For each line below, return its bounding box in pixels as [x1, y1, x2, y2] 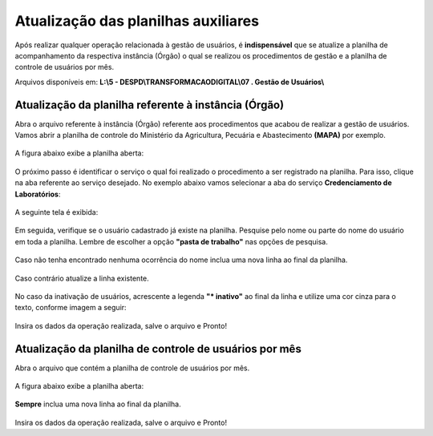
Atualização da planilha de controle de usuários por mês [14, 341, 302, 356]
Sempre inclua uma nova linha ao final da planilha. [14, 399, 181, 409]
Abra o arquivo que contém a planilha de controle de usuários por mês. [14, 363, 250, 373]
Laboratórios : [14, 189, 61, 199]
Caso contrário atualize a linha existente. [14, 273, 150, 283]
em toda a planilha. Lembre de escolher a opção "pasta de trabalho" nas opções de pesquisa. [14, 236, 328, 246]
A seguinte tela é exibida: [14, 207, 99, 216]
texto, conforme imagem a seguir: [14, 303, 127, 313]
